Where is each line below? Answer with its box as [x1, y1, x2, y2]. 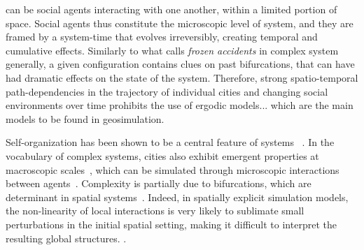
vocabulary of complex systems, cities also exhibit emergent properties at [6, 148, 319, 163]
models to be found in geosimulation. [6, 111, 164, 126]
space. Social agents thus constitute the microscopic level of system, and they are [6, 15, 353, 30]
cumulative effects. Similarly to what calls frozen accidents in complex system [6, 43, 339, 57]
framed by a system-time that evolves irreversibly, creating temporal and [6, 29, 318, 44]
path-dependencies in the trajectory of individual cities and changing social [6, 84, 328, 98]
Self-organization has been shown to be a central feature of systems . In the [6, 135, 335, 149]
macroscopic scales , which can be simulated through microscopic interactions [6, 162, 339, 177]
